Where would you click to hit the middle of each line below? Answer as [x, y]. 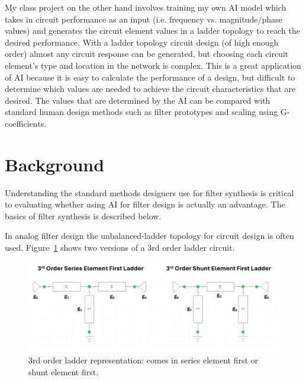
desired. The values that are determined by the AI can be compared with [138, 100]
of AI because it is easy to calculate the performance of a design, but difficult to [150, 77]
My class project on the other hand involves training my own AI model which [146, 7]
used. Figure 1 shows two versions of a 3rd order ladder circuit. [120, 248]
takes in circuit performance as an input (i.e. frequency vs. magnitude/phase [144, 19]
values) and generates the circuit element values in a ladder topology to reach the [152, 31]
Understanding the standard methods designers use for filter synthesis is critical [149, 192]
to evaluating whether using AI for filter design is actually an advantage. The [145, 204]
